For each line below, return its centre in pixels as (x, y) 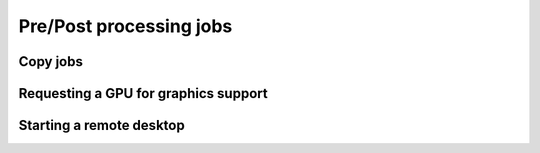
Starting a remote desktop (101, 125)
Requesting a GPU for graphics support (143, 93)
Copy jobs (51, 61)
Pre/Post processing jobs (125, 26)
